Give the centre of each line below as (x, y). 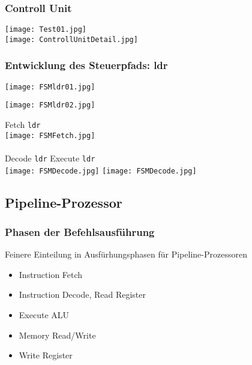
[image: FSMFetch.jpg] (50, 135)
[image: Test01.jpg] (46, 30)
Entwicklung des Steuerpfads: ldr (86, 65)
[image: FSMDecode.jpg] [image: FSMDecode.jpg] (101, 171)
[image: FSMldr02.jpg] (50, 105)
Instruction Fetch (51, 274)
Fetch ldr (23, 125)
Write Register (46, 355)
